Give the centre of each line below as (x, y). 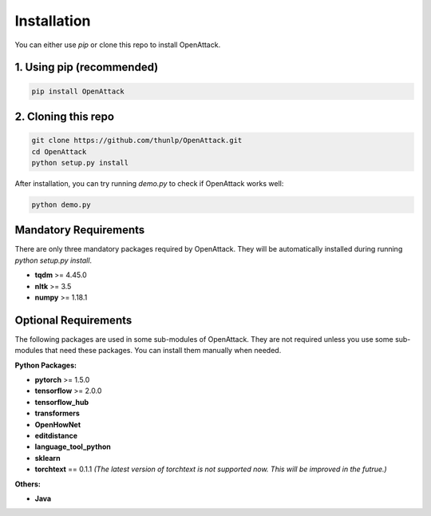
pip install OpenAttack (78, 91)
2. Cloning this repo (65, 116)
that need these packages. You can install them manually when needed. (163, 351)
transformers (57, 413)
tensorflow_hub (62, 402)
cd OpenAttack (59, 151)
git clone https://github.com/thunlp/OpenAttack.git (137, 141)
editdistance (56, 435)
